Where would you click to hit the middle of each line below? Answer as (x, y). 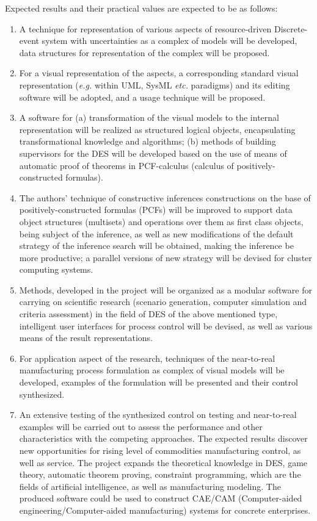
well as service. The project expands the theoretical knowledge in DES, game (163, 462)
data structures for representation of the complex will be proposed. (144, 52)
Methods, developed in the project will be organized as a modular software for (166, 289)
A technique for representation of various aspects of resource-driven (145, 28)
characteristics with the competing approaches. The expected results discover (163, 438)
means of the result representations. (86, 338)
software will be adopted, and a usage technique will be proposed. (142, 97)
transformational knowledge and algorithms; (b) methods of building (148, 141)
